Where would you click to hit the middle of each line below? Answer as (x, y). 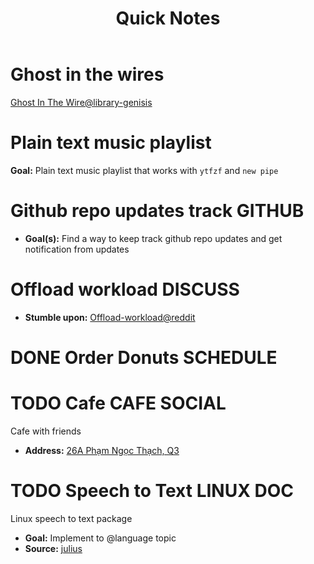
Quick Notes (168, 18)
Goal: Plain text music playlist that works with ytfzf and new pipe (144, 170)
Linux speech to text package (71, 518)
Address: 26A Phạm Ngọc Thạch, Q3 (102, 450)
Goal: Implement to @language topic (100, 538)
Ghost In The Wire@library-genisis (81, 102)
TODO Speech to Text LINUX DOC (152, 491)
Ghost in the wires (87, 74)
